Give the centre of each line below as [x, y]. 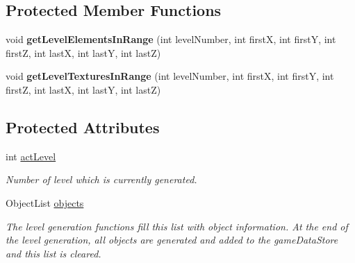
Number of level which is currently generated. [101, 179]
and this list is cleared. [53, 253]
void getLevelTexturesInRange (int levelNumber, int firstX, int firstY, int [170, 76]
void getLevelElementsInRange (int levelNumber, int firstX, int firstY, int [171, 39]
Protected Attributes [83, 127]
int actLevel [31, 156]
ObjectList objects [45, 202]
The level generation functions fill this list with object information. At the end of [177, 226]
